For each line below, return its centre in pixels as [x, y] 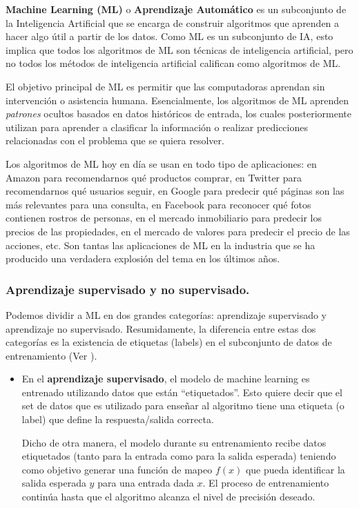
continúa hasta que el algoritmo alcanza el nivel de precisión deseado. [168, 497]
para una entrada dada [146, 483]
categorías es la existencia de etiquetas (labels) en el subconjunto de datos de [169, 342]
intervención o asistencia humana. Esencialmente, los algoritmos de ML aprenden [177, 100]
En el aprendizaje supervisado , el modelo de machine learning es [166, 379]
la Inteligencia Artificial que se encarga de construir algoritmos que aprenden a [173, 22]
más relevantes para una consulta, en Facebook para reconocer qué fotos [158, 204]
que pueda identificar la [295, 469]
